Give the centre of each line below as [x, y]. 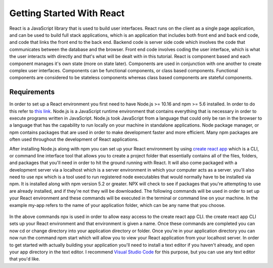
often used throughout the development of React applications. [74, 139]
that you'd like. [25, 259]
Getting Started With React [67, 13]
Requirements [32, 92]
